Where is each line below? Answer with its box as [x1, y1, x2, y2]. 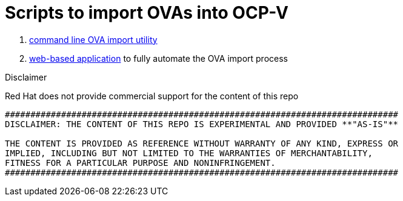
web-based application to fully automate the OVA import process [29, 53, 288, 64]
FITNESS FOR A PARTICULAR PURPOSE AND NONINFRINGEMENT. [5, 157, 276, 168]
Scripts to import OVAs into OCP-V [5, 2, 288, 23]
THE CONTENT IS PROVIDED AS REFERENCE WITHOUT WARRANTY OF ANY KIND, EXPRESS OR [5, 138, 399, 148]
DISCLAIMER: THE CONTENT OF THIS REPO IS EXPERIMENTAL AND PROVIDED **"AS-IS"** [5, 119, 399, 129]
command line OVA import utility [29, 34, 158, 45]
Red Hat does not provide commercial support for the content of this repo [5, 90, 299, 101]
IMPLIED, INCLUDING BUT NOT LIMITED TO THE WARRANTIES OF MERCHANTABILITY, [5, 148, 373, 158]
